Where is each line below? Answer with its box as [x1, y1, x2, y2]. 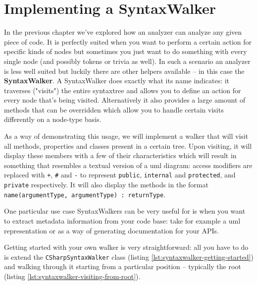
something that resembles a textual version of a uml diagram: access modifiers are [4, 160, 253, 170]
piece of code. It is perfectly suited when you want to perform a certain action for [4, 36, 252, 47]
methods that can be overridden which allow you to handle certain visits [4, 104, 224, 114]
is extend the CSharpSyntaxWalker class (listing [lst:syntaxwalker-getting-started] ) [4, 251, 254, 262]
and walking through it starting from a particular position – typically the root [4, 261, 241, 272]
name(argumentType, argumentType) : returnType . [4, 189, 166, 199]
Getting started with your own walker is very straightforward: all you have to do [4, 242, 249, 252]
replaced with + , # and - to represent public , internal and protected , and [4, 170, 236, 180]
